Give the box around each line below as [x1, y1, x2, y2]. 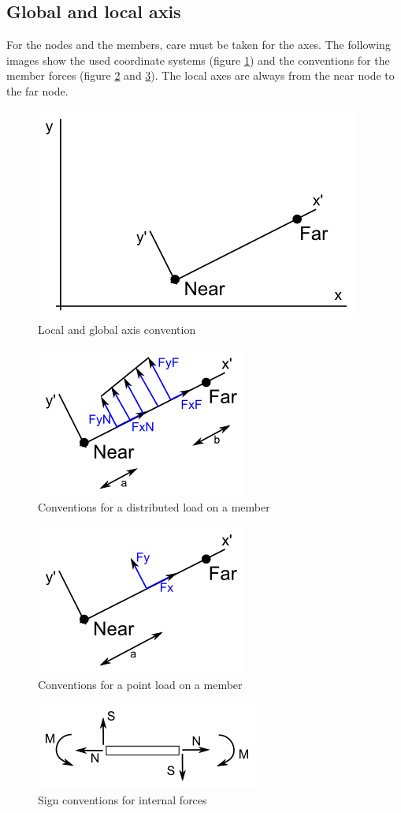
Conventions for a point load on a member [38, 676, 243, 692]
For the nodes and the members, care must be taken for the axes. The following [6, 36, 391, 53]
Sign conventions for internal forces [38, 791, 207, 807]
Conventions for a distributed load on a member [38, 499, 270, 515]
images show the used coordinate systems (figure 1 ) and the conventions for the [6, 51, 390, 68]
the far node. [6, 82, 69, 99]
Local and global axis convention [38, 321, 196, 338]
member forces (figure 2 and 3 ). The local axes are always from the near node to [6, 67, 395, 84]
